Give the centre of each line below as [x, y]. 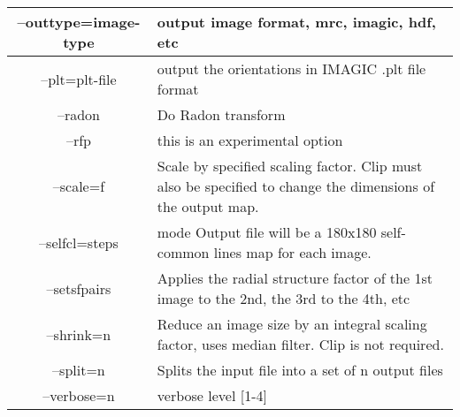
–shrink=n [79, 334]
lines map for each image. [292, 252]
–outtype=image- [79, 22]
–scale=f [79, 186]
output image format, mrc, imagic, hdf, [296, 22]
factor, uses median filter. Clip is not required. [300, 344]
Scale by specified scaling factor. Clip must [290, 166]
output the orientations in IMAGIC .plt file [291, 68]
